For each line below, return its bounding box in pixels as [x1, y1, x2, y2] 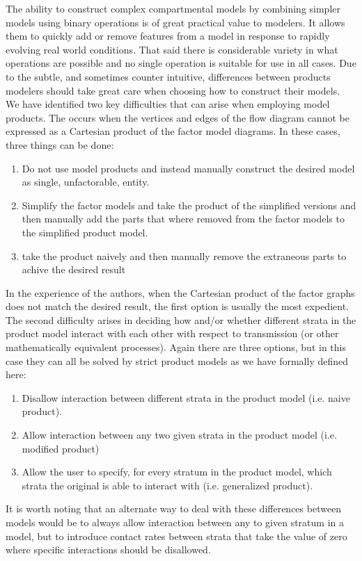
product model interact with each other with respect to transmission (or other [6, 326, 339, 341]
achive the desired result [22, 262, 126, 277]
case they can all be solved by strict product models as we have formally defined [6, 353, 349, 368]
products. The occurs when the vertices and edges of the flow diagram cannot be [6, 110, 349, 124]
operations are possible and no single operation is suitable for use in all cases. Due [6, 56, 356, 70]
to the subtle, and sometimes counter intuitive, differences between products [6, 69, 331, 83]
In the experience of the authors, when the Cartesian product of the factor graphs [6, 285, 355, 300]
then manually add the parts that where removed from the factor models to [22, 211, 345, 226]
